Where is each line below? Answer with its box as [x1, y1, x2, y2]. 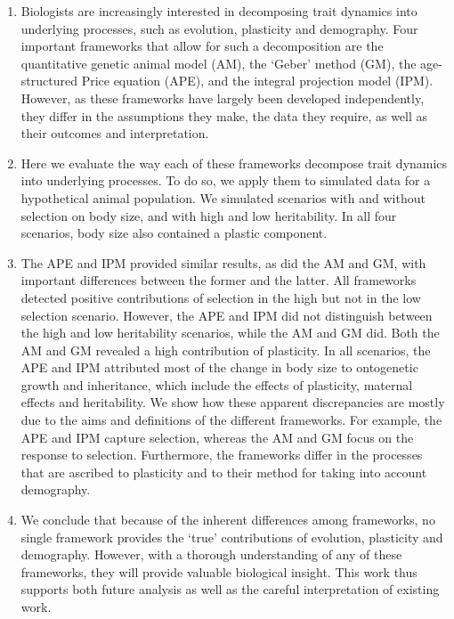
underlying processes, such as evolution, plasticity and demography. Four [20, 19, 418, 37]
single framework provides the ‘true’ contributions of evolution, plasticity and [20, 527, 443, 546]
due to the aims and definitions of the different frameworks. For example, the [20, 411, 442, 429]
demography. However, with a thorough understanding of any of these [20, 545, 402, 564]
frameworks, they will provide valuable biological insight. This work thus [20, 562, 418, 581]
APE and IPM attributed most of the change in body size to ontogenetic [20, 358, 418, 377]
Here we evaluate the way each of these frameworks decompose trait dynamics [20, 153, 448, 172]
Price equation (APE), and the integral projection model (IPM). [81, 71, 434, 90]
